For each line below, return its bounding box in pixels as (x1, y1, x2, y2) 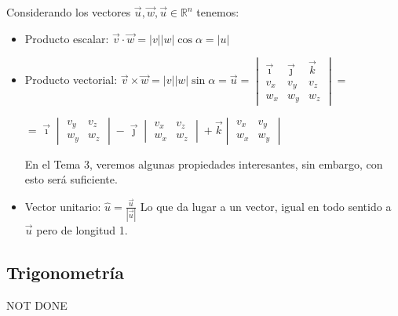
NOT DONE (6, 296, 68, 313)
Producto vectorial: (24, 71, 118, 88)
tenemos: (196, 4, 239, 20)
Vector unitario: (24, 198, 101, 214)
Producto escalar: (24, 30, 109, 46)
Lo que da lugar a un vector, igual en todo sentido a (140, 198, 392, 214)
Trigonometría (6, 260, 125, 285)
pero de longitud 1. (36, 222, 128, 238)
